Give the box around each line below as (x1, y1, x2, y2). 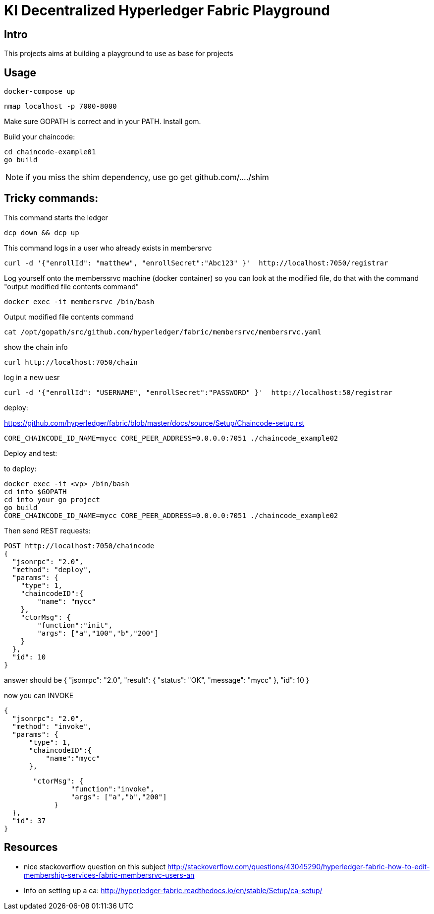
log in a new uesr (4, 373, 60, 382)
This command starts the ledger (4, 213, 108, 222)
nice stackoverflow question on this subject (24, 862, 166, 871)
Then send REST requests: (4, 526, 91, 535)
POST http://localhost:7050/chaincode (4, 541, 155, 550)
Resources (4, 841, 58, 854)
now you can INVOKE (4, 691, 74, 700)
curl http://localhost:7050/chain (4, 358, 138, 366)
